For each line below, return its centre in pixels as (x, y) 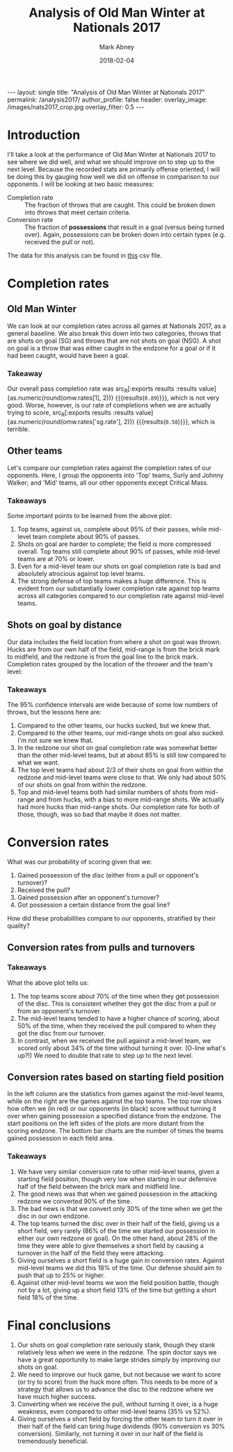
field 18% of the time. (48, 1297)
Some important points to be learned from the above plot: (89, 515)
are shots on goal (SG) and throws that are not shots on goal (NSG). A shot (114, 341)
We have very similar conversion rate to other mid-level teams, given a (118, 1171)
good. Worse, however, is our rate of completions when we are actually (109, 405)
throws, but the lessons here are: (55, 712)
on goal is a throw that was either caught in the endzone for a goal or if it (111, 348)
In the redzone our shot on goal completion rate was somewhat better (117, 747)
